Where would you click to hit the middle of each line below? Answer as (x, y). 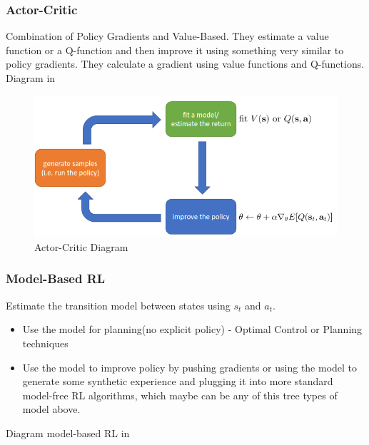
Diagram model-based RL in (68, 433)
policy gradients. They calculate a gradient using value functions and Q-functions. (185, 64)
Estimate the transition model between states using (118, 305)
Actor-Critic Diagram (81, 246)
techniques (45, 343)
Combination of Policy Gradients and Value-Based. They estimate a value (167, 36)
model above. (51, 409)
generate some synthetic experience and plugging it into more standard (178, 381)
